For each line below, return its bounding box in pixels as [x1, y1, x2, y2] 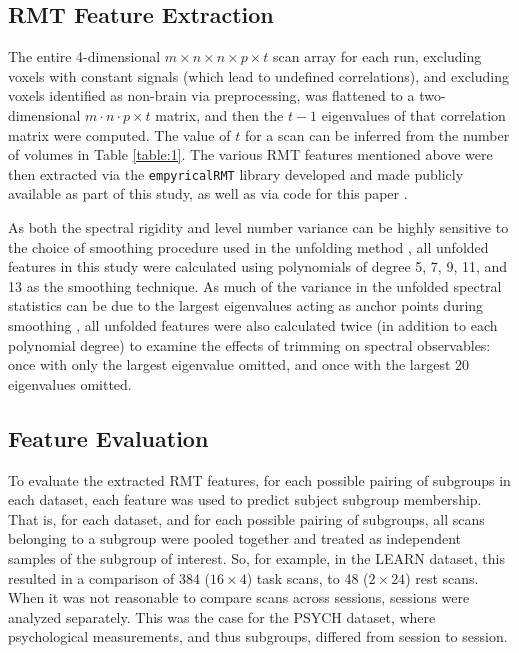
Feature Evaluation [8, 422, 209, 453]
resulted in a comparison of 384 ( [8, 567, 211, 588]
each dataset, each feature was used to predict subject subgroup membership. [8, 489, 482, 510]
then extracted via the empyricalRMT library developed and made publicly [8, 163, 464, 184]
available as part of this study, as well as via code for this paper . [8, 183, 408, 204]
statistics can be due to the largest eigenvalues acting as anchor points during [8, 295, 484, 316]
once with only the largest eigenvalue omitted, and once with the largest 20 [8, 354, 470, 375]
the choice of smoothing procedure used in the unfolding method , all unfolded [8, 236, 489, 257]
